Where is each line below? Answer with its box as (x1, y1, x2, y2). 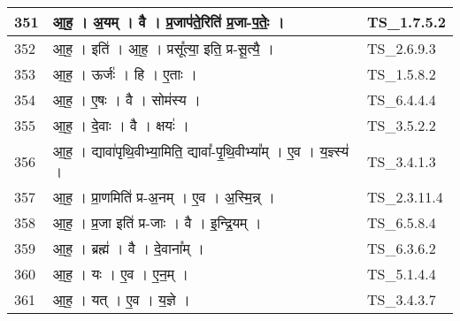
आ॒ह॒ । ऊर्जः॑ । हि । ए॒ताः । (52, 64, 197, 84)
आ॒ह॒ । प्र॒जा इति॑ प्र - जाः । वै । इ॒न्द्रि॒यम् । (52, 212, 262, 233)
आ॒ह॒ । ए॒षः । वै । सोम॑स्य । (52, 89, 201, 110)
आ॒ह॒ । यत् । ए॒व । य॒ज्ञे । (52, 289, 190, 310)
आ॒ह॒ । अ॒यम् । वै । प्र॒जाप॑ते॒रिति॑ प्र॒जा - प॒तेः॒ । (52, 11, 285, 32)
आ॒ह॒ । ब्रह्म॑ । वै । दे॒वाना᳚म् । (52, 238, 204, 258)
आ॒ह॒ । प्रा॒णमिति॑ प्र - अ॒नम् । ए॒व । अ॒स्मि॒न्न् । (52, 187, 275, 207)
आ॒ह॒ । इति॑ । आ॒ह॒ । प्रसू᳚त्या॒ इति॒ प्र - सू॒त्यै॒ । (52, 38, 274, 58)
